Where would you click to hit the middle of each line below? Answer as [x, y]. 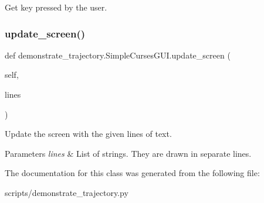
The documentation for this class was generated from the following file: [132, 173]
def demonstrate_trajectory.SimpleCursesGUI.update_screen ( [118, 55]
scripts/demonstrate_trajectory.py [67, 192]
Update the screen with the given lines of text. [88, 134]
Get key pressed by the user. [56, 7]
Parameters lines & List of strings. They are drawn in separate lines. [128, 153]
